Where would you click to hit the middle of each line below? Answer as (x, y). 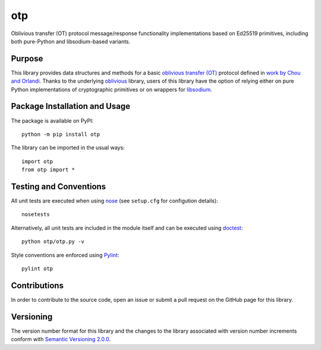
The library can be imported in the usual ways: (68, 148)
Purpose (27, 59)
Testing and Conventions (59, 187)
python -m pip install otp (61, 134)
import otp (37, 161)
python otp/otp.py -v (53, 242)
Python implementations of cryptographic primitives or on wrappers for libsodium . (111, 89)
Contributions (37, 285)
